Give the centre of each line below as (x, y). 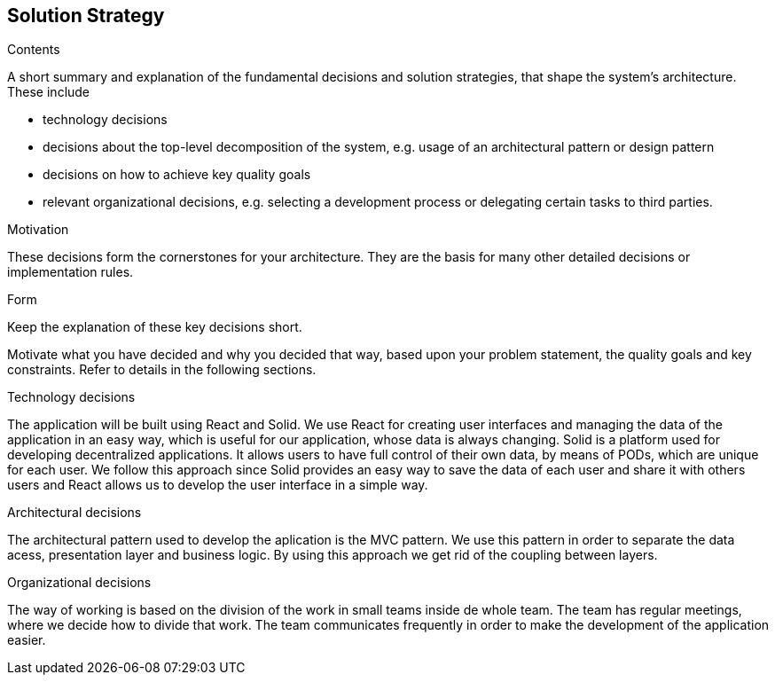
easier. (27, 640)
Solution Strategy (86, 16)
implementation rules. (70, 272)
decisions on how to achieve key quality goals (177, 175)
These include (49, 92)
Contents (34, 50)
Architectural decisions (74, 513)
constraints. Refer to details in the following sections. (162, 370)
